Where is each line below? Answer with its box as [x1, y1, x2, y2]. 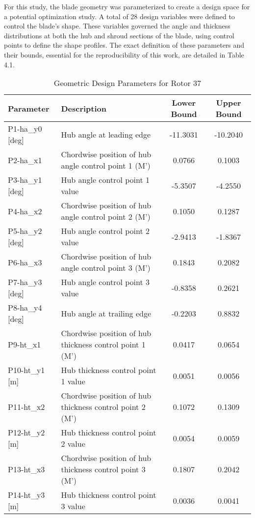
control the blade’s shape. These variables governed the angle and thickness [4, 21, 230, 31]
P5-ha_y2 [8, 225, 42, 237]
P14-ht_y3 [8, 489, 45, 501]
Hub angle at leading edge [61, 128, 151, 140]
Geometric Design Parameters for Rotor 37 [53, 77, 202, 89]
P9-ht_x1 [8, 339, 41, 350]
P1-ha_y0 [8, 123, 42, 135]
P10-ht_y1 [8, 364, 45, 376]
